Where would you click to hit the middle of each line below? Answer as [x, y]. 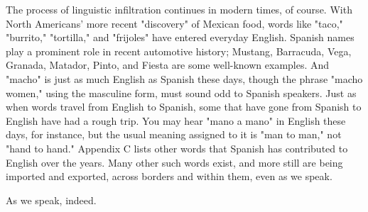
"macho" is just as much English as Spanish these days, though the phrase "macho [184, 78]
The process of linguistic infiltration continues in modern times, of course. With [179, 9]
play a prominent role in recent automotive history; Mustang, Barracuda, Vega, [179, 51]
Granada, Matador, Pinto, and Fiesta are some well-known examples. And [168, 65]
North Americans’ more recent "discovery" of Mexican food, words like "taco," [174, 23]
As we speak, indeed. [51, 200]
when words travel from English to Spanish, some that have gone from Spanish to [184, 107]
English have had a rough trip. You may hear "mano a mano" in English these [176, 120]
